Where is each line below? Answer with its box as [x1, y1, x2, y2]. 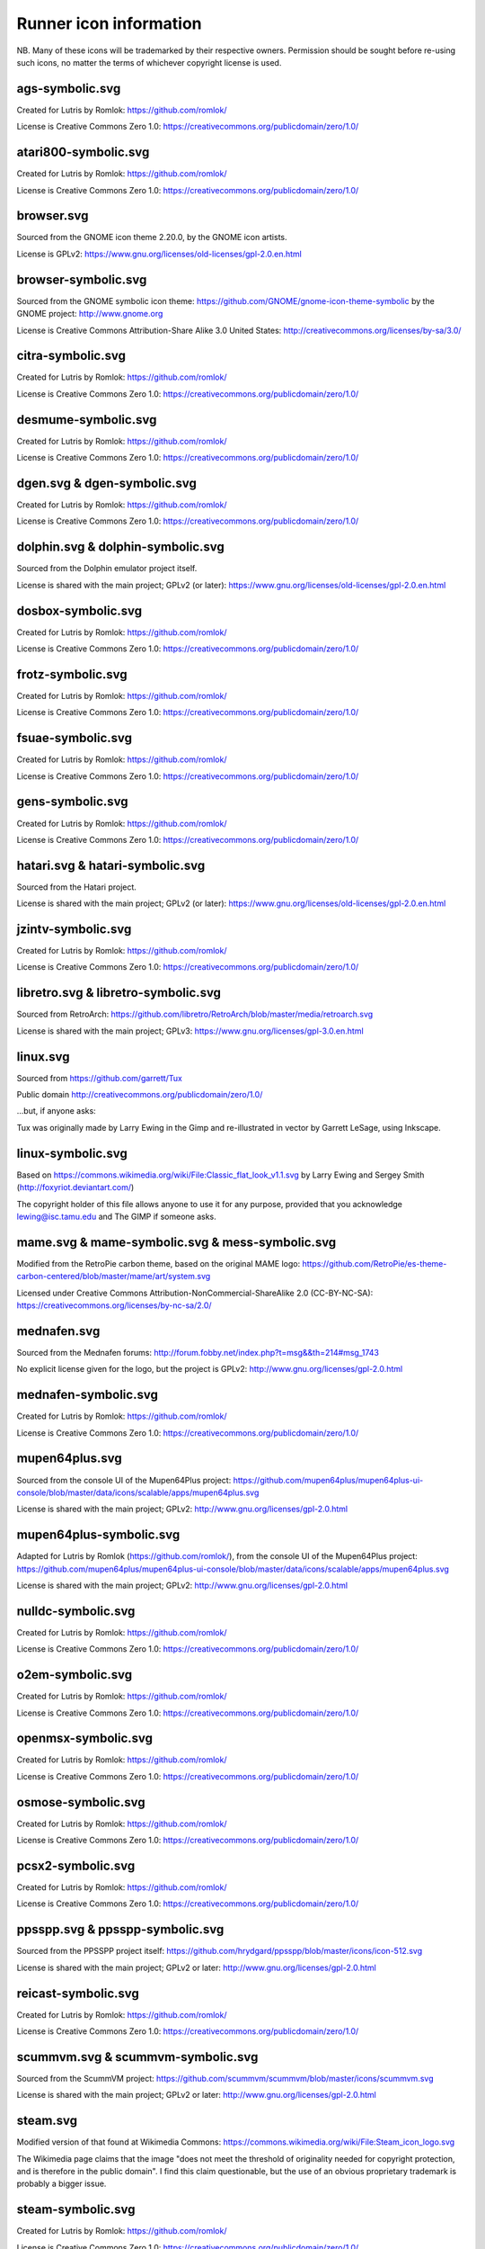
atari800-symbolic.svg [16, 145, 150, 160]
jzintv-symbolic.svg [16, 922, 132, 936]
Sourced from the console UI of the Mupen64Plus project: [16, 1474, 232, 1485]
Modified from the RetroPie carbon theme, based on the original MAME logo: [16, 1258, 301, 1268]
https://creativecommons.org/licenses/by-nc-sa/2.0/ [16, 1300, 212, 1311]
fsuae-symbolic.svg [16, 730, 133, 746]
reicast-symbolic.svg [16, 1985, 139, 2001]
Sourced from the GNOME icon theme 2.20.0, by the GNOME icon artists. [16, 232, 287, 243]
